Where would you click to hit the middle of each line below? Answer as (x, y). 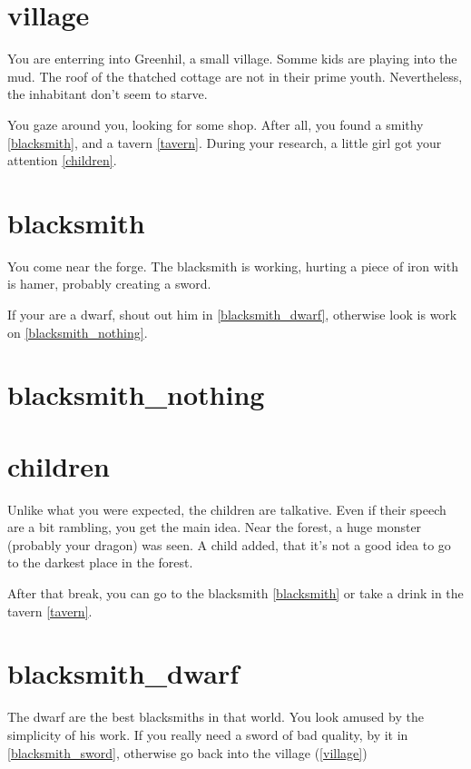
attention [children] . (62, 160)
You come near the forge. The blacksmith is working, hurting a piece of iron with (233, 266)
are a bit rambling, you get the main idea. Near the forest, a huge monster (215, 527)
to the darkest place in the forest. (100, 562)
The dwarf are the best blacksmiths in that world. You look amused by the (216, 717)
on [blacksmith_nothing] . (78, 332)
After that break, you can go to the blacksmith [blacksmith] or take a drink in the (235, 593)
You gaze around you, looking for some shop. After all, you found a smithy (216, 124)
